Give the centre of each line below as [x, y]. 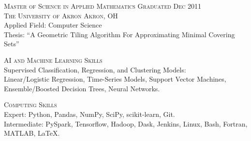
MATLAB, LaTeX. [32, 133]
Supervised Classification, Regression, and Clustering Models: [95, 69]
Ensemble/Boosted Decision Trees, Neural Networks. [82, 88]
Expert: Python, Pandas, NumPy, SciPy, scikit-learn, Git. [89, 114]
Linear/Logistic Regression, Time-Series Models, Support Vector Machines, [115, 79]
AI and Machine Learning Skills [53, 60]
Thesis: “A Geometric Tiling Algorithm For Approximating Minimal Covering [119, 34]
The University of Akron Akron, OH [61, 15]
